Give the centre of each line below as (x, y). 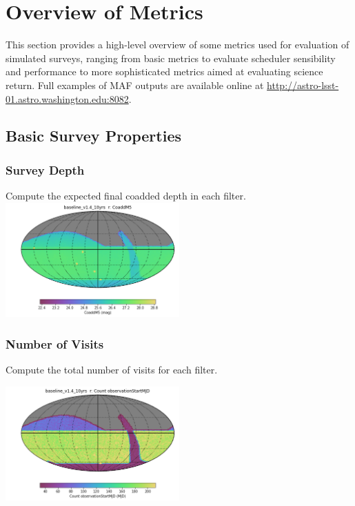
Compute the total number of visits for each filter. (112, 370)
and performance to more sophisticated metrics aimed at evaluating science (164, 71)
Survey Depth (45, 169)
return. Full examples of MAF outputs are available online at (135, 85)
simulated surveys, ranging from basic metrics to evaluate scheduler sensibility (171, 58)
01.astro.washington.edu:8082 (67, 98)
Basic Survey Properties (93, 136)
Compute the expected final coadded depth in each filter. (126, 196)
